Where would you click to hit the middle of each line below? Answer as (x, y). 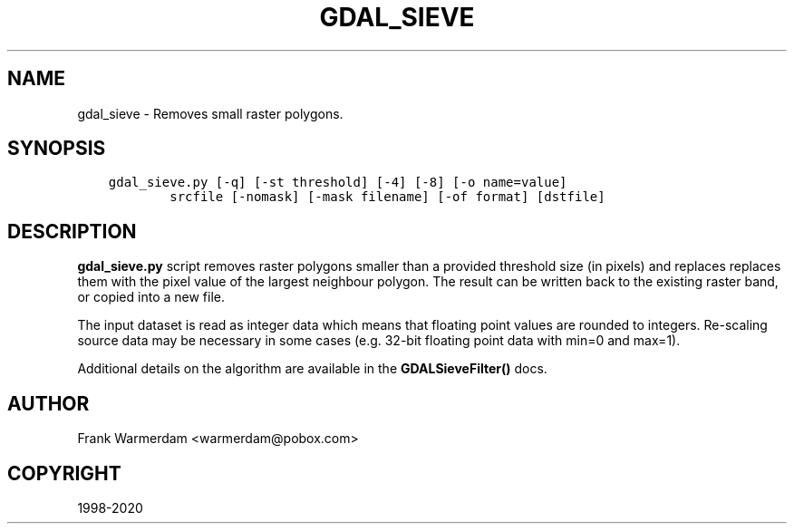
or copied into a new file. (151, 297)
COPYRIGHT (64, 473)
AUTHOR (48, 403)
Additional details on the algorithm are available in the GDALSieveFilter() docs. (312, 369)
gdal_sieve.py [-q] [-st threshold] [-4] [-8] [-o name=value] (338, 183)
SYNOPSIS (57, 149)
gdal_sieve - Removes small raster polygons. (210, 113)
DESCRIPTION (72, 231)
